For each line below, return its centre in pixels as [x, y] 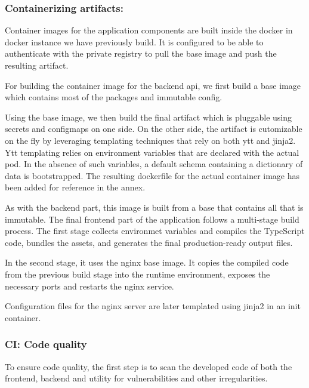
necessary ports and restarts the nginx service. [89, 286]
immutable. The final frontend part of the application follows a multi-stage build [152, 219]
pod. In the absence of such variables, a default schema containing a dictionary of [154, 164]
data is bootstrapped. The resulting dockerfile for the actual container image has [152, 175]
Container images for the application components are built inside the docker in [149, 30]
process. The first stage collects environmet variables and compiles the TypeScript [155, 231]
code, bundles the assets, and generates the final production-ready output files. [149, 242]
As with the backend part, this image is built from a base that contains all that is [154, 207]
